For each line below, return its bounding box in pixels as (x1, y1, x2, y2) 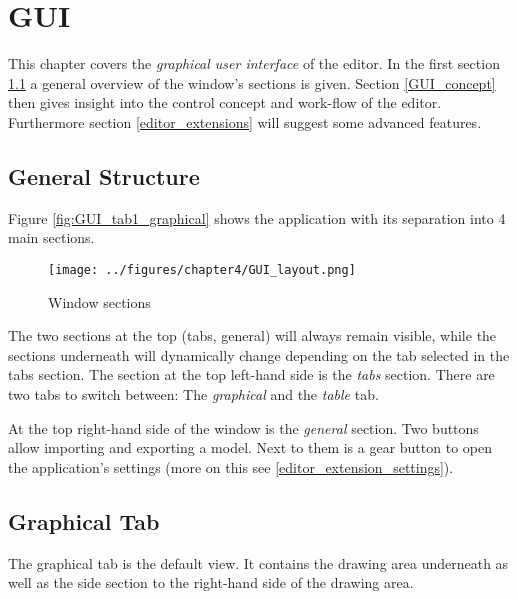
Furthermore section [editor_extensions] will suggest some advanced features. (8, 111, 482, 132)
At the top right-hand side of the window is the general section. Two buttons (8, 417, 479, 438)
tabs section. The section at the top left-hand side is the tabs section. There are (8, 364, 495, 385)
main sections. (8, 227, 95, 248)
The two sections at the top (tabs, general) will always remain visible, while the (8, 325, 497, 346)
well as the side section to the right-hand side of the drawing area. (8, 572, 414, 593)
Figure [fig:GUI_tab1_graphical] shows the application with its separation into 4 (8, 207, 506, 228)
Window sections (48, 291, 151, 312)
